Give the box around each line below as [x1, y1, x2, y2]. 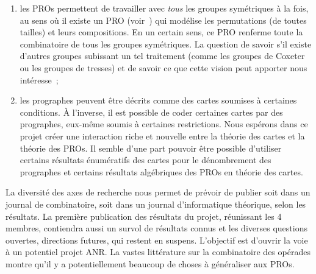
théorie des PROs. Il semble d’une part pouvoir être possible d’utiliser [20, 141, 282, 154]
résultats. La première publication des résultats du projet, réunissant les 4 [5, 209, 282, 222]
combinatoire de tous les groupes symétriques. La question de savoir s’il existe [20, 37, 312, 50]
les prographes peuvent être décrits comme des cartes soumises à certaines [20, 94, 297, 107]
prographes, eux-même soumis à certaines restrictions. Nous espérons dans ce [20, 118, 308, 130]
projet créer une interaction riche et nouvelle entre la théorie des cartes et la [20, 129, 305, 142]
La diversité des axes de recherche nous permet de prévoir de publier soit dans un [5, 186, 311, 198]
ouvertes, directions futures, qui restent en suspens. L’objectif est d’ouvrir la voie [5, 233, 308, 246]
